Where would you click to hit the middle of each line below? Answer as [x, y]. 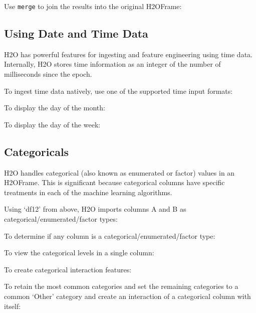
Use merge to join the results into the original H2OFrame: [93, 6]
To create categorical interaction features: [68, 269]
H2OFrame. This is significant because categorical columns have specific [114, 182]
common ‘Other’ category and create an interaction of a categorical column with [127, 296]
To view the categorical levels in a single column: [79, 253]
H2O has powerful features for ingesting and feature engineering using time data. [128, 54]
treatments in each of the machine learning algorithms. [88, 192]
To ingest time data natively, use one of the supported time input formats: [118, 91]
